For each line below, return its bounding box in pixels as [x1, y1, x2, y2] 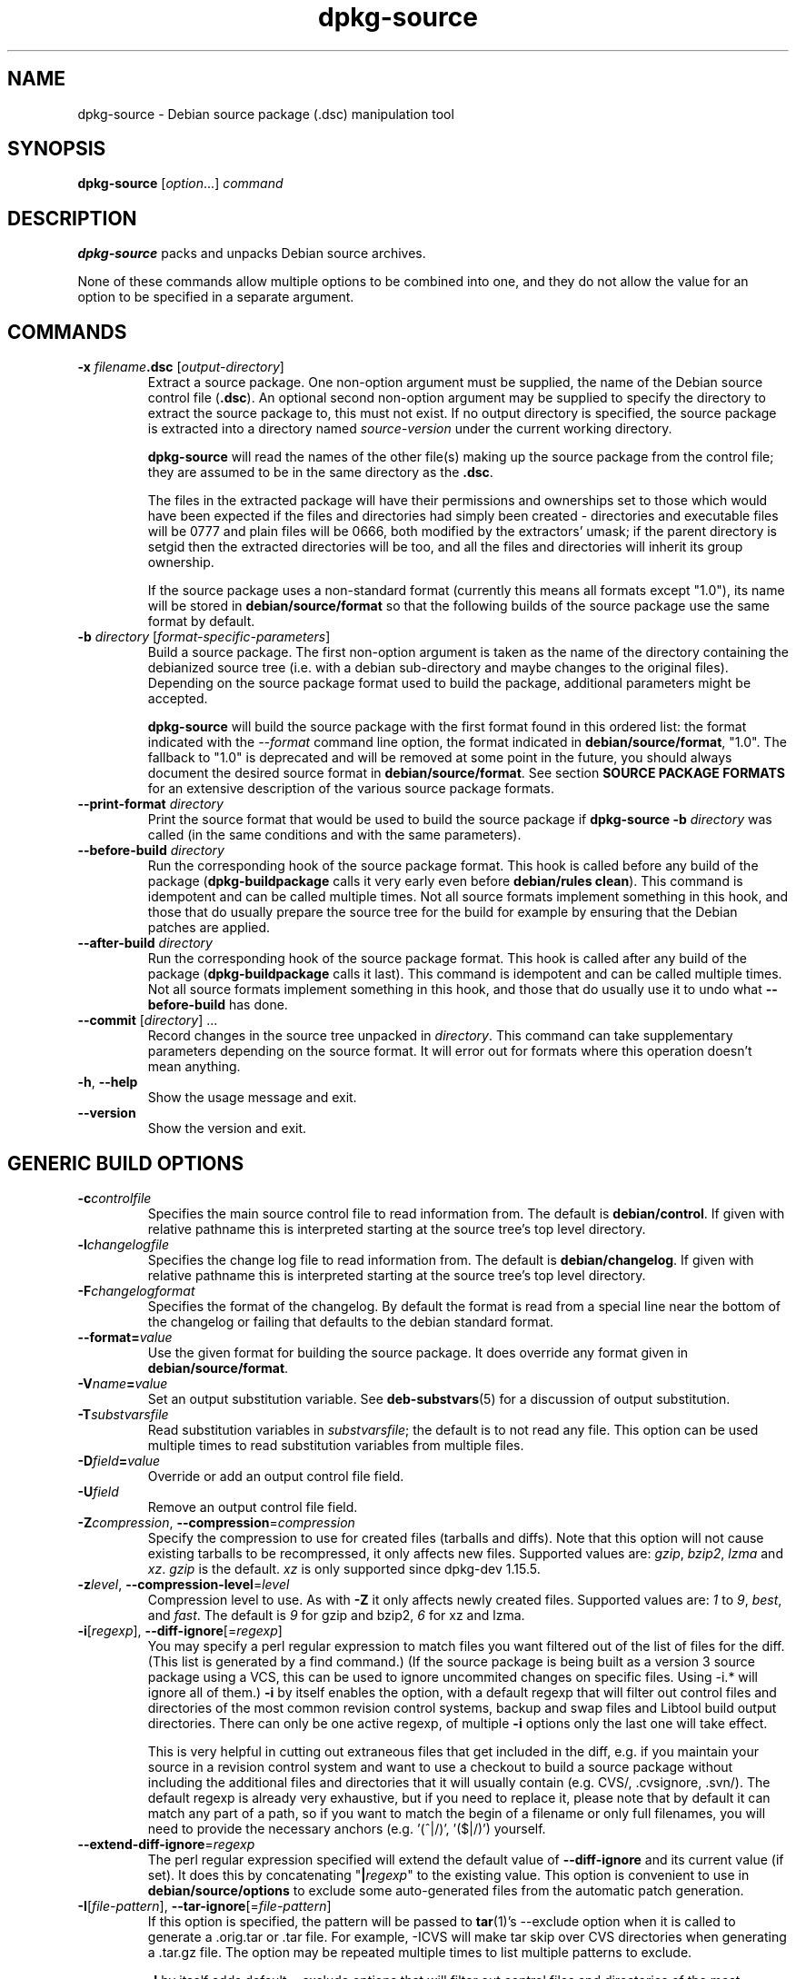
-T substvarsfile [77, 1406, 169, 1422]
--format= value [77, 1328, 173, 1345]
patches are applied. [147, 920, 271, 936]
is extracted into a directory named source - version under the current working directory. [147, 421, 672, 437]
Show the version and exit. [147, 1120, 307, 1137]
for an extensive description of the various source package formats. [147, 781, 554, 797]
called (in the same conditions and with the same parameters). [147, 827, 522, 843]
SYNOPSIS [7, 137, 106, 161]
